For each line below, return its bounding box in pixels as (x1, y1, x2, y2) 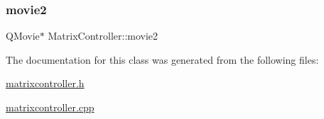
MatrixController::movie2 (48, 28, 158, 43)
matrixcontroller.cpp (6, 100, 94, 114)
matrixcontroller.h (6, 76, 85, 91)
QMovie (6, 28, 40, 43)
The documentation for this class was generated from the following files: (6, 52, 319, 67)
